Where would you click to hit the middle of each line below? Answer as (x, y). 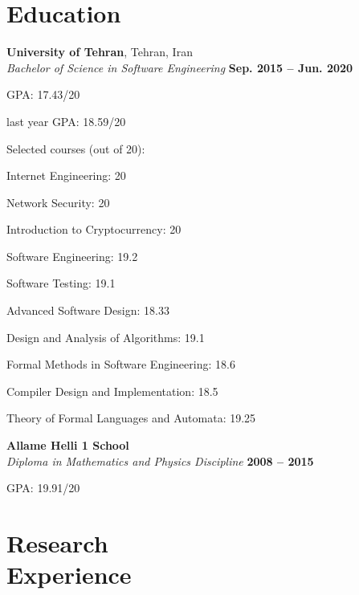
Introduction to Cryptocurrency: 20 (94, 229)
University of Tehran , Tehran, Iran (100, 52)
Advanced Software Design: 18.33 (88, 310)
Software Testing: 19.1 (61, 283)
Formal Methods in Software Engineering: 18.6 (121, 364)
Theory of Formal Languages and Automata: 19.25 (131, 418)
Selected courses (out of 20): (76, 148)
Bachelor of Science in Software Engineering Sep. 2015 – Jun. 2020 (180, 67)
